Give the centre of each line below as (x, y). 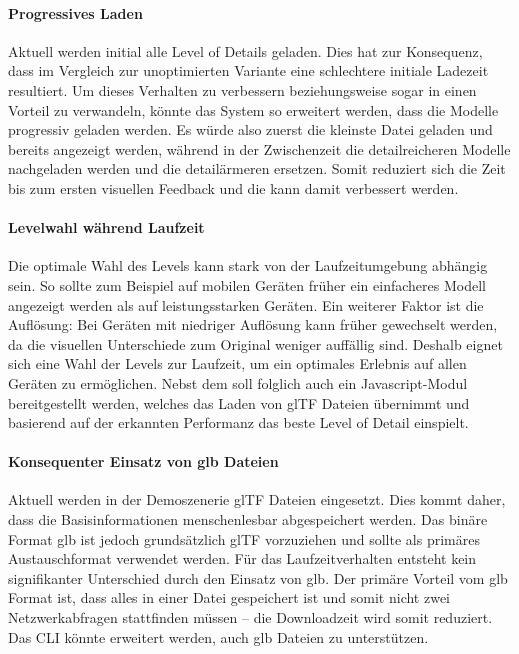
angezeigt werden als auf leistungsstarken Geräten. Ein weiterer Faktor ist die (246, 304)
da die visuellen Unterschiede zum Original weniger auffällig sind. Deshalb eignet (255, 343)
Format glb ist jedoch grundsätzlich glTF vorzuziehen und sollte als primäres (244, 538)
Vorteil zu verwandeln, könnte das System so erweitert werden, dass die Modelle (253, 109)
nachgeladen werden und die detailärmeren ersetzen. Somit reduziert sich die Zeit (257, 168)
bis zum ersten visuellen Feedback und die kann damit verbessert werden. (233, 187)
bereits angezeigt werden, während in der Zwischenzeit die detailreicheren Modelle (259, 148)
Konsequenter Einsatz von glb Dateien (143, 461)
